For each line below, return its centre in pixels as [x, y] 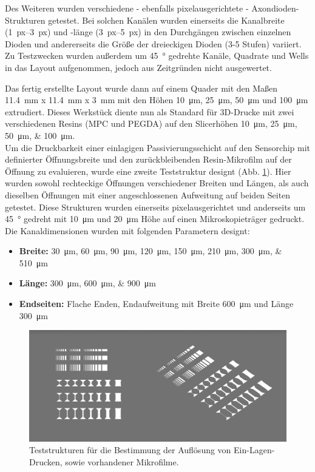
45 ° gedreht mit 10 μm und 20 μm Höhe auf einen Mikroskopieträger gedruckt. [155, 219]
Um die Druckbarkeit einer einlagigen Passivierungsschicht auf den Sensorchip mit [158, 147]
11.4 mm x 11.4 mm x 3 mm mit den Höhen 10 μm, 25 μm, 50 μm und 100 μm [157, 100]
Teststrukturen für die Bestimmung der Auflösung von [130, 450]
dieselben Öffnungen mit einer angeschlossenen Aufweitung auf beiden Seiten [148, 194]
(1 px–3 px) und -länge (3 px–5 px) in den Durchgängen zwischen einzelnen [148, 32]
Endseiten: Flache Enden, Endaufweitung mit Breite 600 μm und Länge [156, 304]
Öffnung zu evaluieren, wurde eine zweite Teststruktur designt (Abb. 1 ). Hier [148, 171]
